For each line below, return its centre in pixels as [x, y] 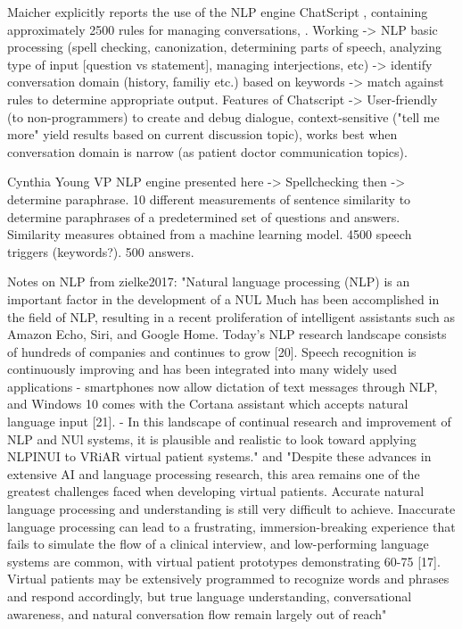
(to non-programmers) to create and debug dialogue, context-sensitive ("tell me [223, 116]
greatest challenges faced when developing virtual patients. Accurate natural [216, 491]
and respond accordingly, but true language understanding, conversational [210, 596]
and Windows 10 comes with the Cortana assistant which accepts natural [208, 404]
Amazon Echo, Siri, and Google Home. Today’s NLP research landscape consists [227, 334]
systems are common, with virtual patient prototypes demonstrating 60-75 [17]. [224, 561]
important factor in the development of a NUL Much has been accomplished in [223, 298]
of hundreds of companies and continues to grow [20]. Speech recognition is [212, 351]
